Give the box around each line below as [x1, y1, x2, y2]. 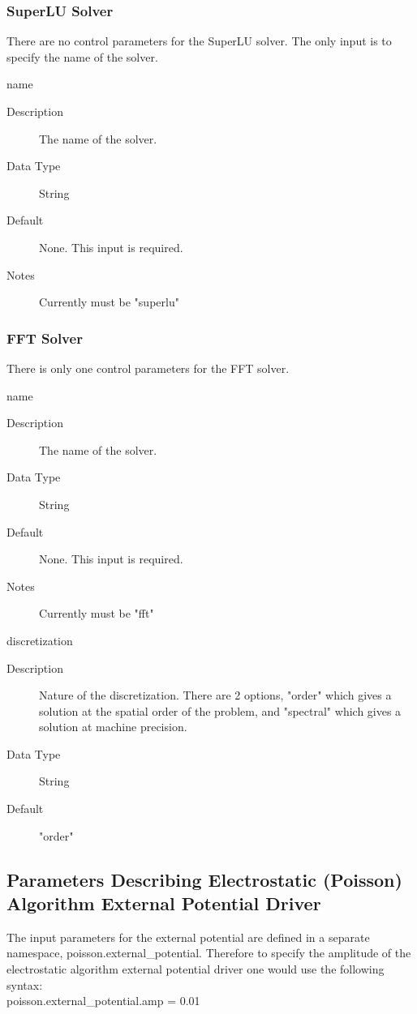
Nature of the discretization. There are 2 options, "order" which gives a [39, 687, 392, 704]
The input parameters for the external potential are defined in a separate [6, 928, 370, 945]
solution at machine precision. [39, 718, 187, 735]
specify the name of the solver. [6, 48, 158, 65]
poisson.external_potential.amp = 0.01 [6, 992, 200, 1009]
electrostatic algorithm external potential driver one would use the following [6, 961, 385, 978]
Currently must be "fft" [39, 605, 154, 622]
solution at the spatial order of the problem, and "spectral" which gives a [39, 702, 402, 719]
